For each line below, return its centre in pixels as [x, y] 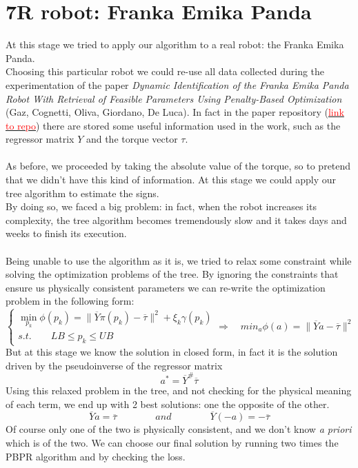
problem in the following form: [70, 301]
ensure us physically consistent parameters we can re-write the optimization [166, 287]
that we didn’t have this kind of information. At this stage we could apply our [171, 180]
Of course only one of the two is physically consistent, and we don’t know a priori [179, 429]
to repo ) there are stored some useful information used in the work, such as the [173, 125]
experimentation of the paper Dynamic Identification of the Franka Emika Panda [177, 84]
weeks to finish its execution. [66, 233]
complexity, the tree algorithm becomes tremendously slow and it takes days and [176, 220]
